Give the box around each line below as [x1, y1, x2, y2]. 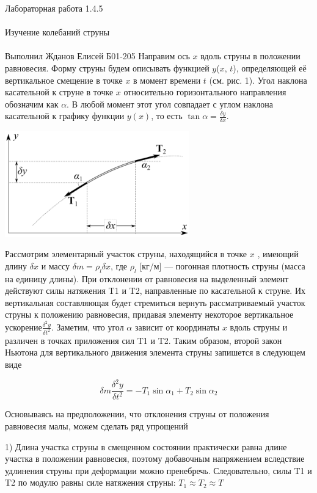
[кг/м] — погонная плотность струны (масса [139, 259, 305, 272]
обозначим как [5, 97, 59, 110]
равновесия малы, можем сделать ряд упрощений [5, 420, 188, 433]
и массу [41, 259, 70, 272]
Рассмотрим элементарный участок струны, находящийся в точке [5, 247, 247, 260]
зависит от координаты [134, 320, 220, 333]
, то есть [151, 109, 183, 122]
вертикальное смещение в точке [5, 73, 123, 86]
